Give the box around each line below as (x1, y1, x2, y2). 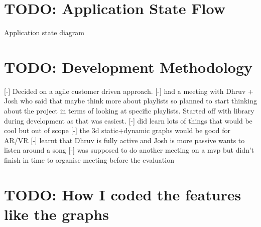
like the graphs (4, 203, 109, 224)
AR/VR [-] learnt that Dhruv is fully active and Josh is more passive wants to (4, 135, 245, 145)
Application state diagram (4, 27, 84, 38)
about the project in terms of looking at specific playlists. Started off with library (4, 105, 254, 116)
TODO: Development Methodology (4, 56, 253, 77)
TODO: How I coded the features (4, 184, 241, 204)
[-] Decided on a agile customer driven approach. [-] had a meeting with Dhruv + (4, 85, 253, 96)
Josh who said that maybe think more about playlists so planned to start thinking (4, 95, 257, 106)
